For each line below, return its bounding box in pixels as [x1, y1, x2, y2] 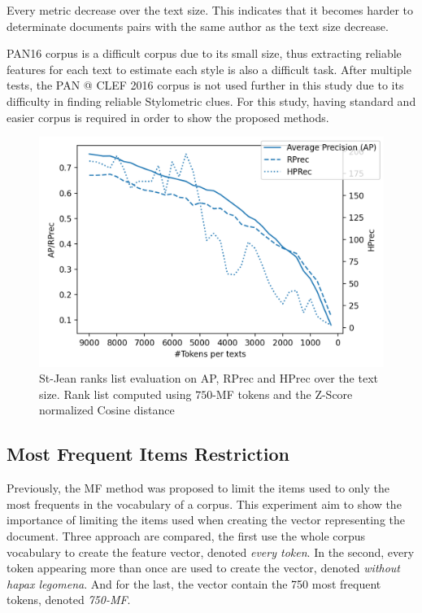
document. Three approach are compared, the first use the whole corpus [7, 527, 366, 544]
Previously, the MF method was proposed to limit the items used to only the [7, 479, 390, 497]
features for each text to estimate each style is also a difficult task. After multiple [7, 60, 411, 77]
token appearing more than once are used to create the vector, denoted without [7, 559, 401, 576]
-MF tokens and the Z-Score [212, 385, 353, 402]
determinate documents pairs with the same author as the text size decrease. [7, 17, 389, 34]
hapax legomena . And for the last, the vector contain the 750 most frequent [7, 575, 381, 592]
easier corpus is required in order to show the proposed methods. [7, 108, 329, 125]
